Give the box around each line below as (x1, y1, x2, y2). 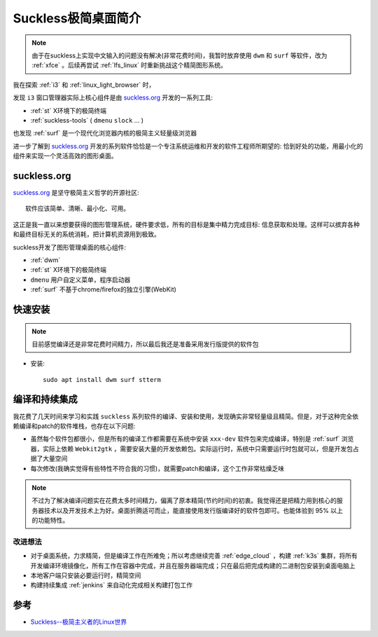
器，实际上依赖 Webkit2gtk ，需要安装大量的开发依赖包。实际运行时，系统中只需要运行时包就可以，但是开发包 (30, 444, 353, 453)
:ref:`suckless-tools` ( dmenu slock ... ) (30, 116, 143, 124)
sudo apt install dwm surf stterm (43, 376, 161, 383)
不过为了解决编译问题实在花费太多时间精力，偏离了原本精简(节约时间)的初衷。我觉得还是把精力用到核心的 (31, 496, 337, 505)
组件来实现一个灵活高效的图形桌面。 (13, 151, 118, 160)
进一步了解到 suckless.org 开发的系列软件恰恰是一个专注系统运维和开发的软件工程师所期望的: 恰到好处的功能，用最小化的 (13, 142, 363, 150)
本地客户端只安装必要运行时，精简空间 (30, 571, 141, 580)
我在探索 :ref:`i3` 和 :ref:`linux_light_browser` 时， (13, 81, 155, 89)
